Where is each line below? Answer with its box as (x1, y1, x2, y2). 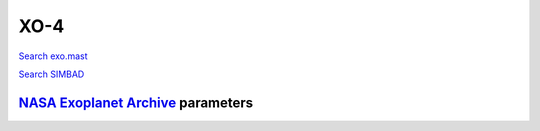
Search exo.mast (18, 50, 89, 62)
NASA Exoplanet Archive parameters (18, 94, 254, 111)
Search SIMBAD (18, 68, 85, 80)
